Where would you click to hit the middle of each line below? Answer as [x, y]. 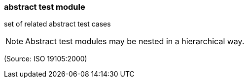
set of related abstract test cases [57, 24]
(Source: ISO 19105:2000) [46, 59]
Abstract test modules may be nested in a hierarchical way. [135, 41]
